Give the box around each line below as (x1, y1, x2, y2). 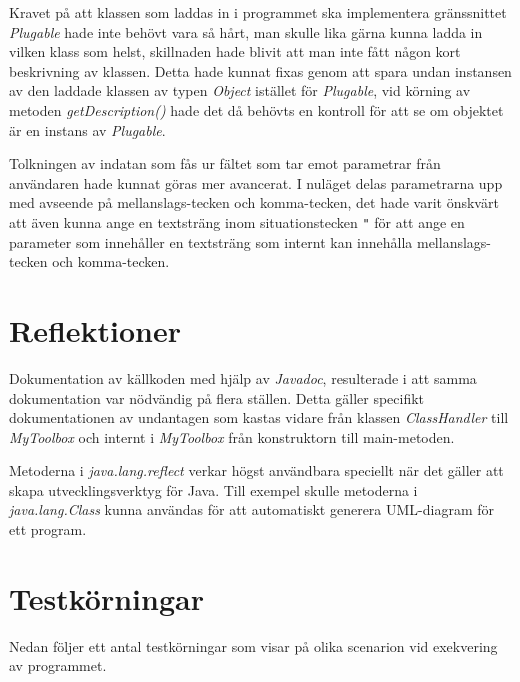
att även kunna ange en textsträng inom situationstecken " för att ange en (9, 211, 465, 232)
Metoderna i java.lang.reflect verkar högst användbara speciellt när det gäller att (9, 460, 504, 481)
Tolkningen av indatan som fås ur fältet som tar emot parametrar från (9, 153, 441, 174)
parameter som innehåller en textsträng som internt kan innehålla (9, 231, 413, 252)
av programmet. (9, 655, 107, 676)
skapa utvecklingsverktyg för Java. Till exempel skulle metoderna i (9, 479, 418, 500)
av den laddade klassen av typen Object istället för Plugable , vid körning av (9, 80, 471, 101)
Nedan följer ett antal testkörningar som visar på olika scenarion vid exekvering (9, 635, 498, 656)
